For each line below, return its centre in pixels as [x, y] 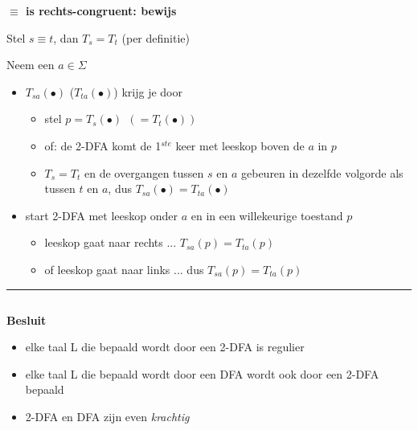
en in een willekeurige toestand [267, 215]
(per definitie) [156, 37]
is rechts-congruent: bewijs [101, 10]
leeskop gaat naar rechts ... [111, 242]
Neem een [31, 65]
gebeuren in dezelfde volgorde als [322, 172]
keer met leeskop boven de [240, 145]
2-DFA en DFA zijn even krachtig [107, 416]
